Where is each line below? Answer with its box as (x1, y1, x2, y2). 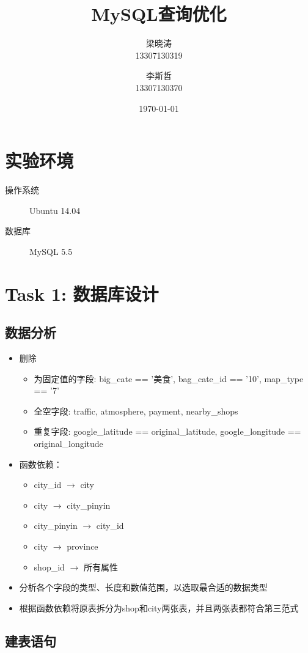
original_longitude (34, 437, 103, 449)
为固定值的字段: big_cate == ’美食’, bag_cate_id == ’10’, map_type (34, 372, 304, 385)
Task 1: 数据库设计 (5, 281, 159, 306)
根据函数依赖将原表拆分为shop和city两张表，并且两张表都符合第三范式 (19, 601, 299, 614)
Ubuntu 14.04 (29, 204, 81, 216)
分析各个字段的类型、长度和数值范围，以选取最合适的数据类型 (19, 581, 268, 594)
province (67, 539, 98, 552)
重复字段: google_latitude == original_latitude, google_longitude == (34, 425, 301, 438)
